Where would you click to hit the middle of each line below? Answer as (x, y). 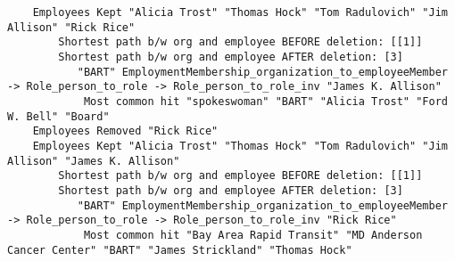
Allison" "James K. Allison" (94, 161)
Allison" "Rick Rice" (71, 27)
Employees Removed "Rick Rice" (125, 131)
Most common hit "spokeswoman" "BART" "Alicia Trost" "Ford (265, 101)
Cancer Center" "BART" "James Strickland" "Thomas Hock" (180, 250)
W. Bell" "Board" (58, 116)
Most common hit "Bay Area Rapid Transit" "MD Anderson (253, 235)
